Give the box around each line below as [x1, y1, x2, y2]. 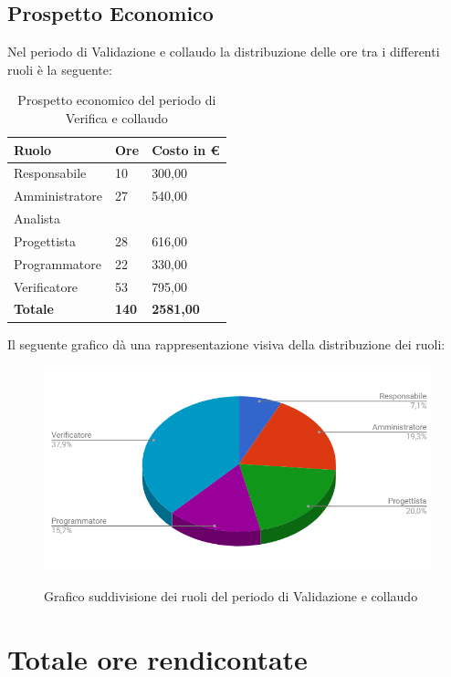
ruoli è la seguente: [7, 59, 112, 78]
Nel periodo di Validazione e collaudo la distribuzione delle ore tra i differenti [7, 42, 440, 61]
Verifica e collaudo [65, 108, 168, 127]
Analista [14, 209, 61, 228]
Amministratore [14, 186, 102, 205]
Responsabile [14, 163, 87, 182]
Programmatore [14, 254, 101, 273]
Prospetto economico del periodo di [17, 90, 216, 109]
